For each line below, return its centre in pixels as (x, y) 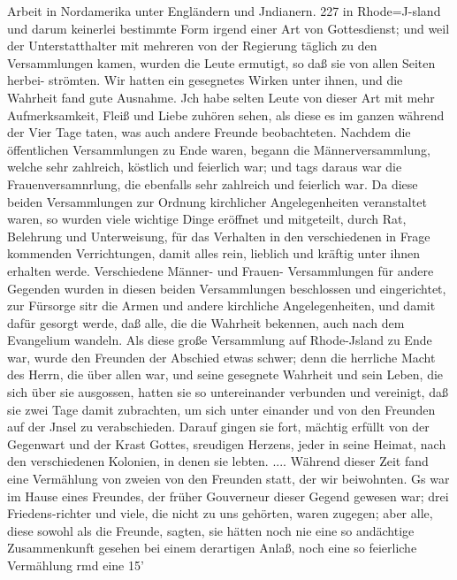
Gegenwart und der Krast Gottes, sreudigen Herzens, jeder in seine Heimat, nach (227, 443)
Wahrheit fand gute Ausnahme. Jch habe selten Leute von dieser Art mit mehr (221, 97)
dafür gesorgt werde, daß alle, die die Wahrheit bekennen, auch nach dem (206, 322)
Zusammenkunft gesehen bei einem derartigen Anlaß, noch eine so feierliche (212, 548)
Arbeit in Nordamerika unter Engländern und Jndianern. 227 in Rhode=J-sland (224, 11)
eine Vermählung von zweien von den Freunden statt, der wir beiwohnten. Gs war (228, 479)
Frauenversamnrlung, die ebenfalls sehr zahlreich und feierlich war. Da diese (213, 183)
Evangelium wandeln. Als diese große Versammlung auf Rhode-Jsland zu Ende (220, 340)
